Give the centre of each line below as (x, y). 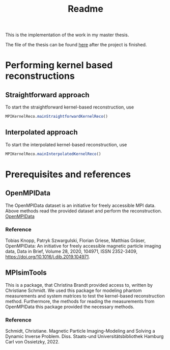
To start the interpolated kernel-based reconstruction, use (66, 144)
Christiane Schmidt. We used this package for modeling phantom (74, 290)
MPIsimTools (26, 273)
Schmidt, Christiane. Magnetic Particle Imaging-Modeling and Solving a (80, 331)
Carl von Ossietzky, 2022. (32, 342)
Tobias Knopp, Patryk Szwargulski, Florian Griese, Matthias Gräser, (76, 240)
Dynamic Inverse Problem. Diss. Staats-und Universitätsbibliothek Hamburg (84, 336)
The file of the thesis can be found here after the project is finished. (76, 45)
